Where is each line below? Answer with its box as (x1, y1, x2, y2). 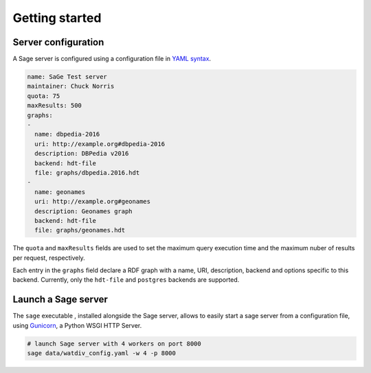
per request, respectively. (12, 254, 85, 262)
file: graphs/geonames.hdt (34, 226, 126, 234)
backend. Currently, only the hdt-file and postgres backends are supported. (12, 276, 240, 284)
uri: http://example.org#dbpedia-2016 (34, 140, 165, 147)
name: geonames (34, 188, 86, 195)
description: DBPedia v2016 (34, 149, 129, 158)
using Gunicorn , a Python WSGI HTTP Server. (12, 321, 142, 329)
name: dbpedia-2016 (34, 130, 100, 139)
